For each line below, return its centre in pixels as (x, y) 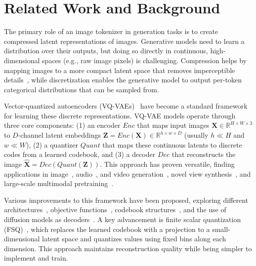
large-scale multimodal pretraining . (59, 183)
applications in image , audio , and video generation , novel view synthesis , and (128, 173)
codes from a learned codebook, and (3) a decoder (80, 154)
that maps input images (173, 125)
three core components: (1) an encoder (62, 125)
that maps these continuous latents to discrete (172, 144)
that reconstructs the (204, 154)
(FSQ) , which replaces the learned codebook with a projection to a (107, 229)
